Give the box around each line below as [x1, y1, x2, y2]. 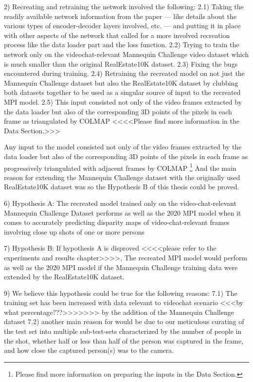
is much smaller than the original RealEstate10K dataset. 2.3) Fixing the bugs [4, 58, 238, 69]
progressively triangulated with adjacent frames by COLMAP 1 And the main [4, 161, 236, 173]
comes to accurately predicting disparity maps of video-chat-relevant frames [4, 217, 230, 227]
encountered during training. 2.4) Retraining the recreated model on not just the [4, 68, 245, 78]
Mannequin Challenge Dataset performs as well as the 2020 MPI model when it [4, 207, 241, 218]
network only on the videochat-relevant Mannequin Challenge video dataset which [4, 49, 249, 59]
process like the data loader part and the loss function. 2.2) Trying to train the [4, 39, 239, 50]
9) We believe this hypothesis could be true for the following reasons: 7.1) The [4, 288, 237, 298]
